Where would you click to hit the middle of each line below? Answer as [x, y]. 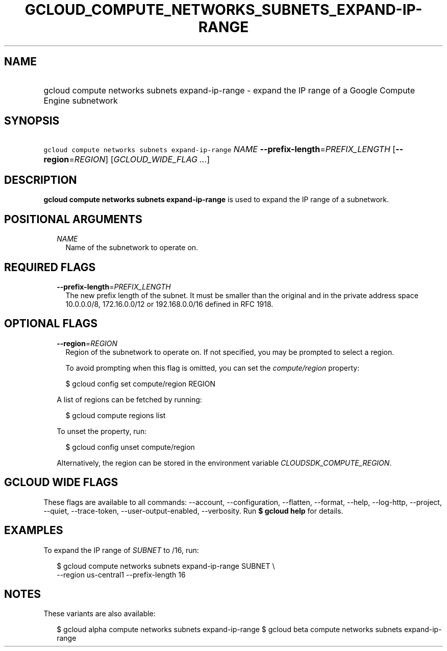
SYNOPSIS [32, 121]
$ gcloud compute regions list [116, 415]
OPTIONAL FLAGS [51, 324]
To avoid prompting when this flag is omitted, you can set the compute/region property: [213, 368]
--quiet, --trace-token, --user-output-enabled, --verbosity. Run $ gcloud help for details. [193, 511]
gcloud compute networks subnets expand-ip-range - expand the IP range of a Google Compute [229, 90]
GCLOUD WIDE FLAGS [61, 483]
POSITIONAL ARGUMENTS [73, 219]
